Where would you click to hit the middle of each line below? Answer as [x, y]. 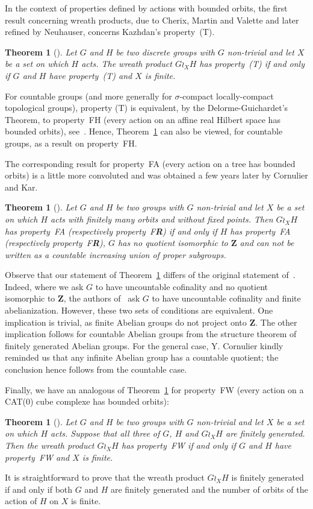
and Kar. [21, 187]
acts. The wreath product [127, 64]
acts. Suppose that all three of [105, 433]
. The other [276, 322]
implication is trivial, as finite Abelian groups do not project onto [126, 322]
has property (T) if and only [252, 64]
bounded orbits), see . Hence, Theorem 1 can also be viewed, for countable [144, 131]
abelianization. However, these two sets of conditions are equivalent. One [139, 310]
